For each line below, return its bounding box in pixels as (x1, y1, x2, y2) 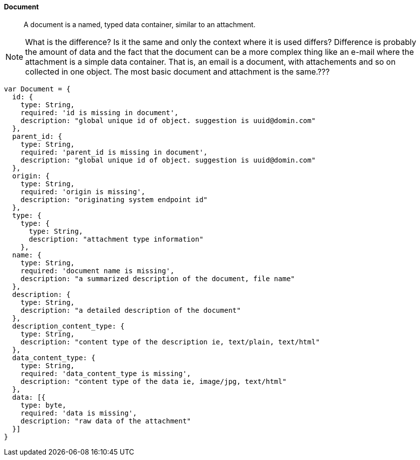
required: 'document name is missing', (20, 266, 175, 275)
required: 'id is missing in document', (20, 108, 179, 117)
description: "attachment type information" (29, 235, 204, 243)
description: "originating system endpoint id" (20, 195, 208, 204)
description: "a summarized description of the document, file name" (20, 274, 295, 283)
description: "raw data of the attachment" (20, 417, 191, 425)
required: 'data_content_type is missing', (20, 369, 191, 377)
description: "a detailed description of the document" (20, 306, 241, 314)
